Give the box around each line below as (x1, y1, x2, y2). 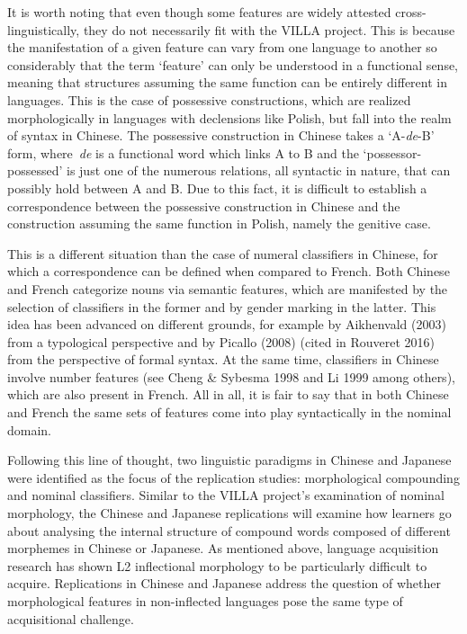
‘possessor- (363, 143, 422, 162)
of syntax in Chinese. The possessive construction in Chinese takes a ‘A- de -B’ (7, 126, 435, 145)
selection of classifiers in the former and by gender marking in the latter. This (7, 297, 436, 316)
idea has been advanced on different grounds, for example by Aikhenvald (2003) (7, 315, 446, 334)
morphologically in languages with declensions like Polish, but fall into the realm (7, 108, 452, 127)
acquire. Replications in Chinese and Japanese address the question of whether (7, 574, 442, 593)
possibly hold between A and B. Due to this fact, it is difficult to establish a (7, 178, 427, 197)
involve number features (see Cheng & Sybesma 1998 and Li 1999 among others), (7, 367, 455, 386)
